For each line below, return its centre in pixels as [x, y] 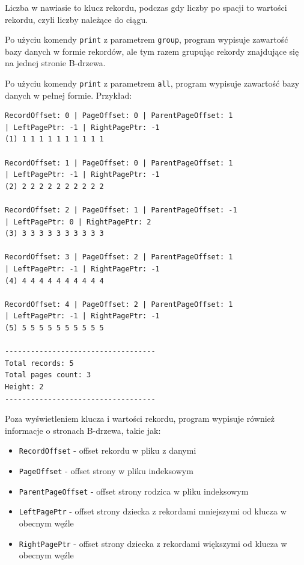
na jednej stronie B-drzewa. [55, 63]
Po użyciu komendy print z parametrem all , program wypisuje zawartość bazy [152, 83]
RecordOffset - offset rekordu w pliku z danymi [108, 450]
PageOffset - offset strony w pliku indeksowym [106, 470]
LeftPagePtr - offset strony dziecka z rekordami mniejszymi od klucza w [153, 511]
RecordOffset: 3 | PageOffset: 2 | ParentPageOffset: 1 [119, 257]
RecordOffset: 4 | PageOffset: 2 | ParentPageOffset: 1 [119, 304]
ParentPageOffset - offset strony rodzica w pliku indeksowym [134, 491]
